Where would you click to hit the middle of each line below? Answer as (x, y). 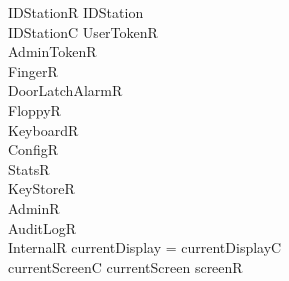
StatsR (29, 168)
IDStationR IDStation (76, 12)
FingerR (33, 70)
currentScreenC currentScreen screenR (125, 266)
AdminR (34, 207)
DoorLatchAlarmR (65, 90)
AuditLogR (42, 227)
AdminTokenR (52, 51)
